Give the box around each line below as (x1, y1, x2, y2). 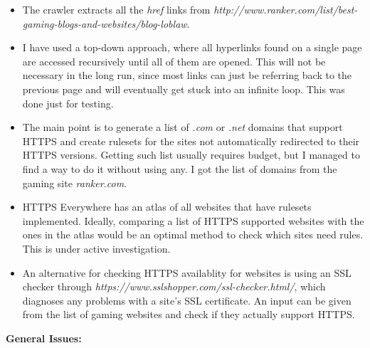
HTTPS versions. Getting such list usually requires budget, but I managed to (22, 147, 360, 162)
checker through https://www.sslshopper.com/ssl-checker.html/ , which (22, 279, 326, 294)
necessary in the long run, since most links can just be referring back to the (22, 68, 352, 83)
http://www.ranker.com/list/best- (213, 2, 358, 16)
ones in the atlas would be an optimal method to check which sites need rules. (22, 227, 364, 242)
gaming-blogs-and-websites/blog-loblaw (22, 16, 187, 31)
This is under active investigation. (22, 241, 171, 255)
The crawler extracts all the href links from (22, 2, 211, 16)
